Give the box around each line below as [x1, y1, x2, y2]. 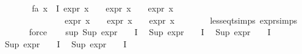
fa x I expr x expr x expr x [32, 2, 173, 14]
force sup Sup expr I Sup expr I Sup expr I [29, 25, 271, 38]
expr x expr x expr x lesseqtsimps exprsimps [64, 13, 297, 26]
